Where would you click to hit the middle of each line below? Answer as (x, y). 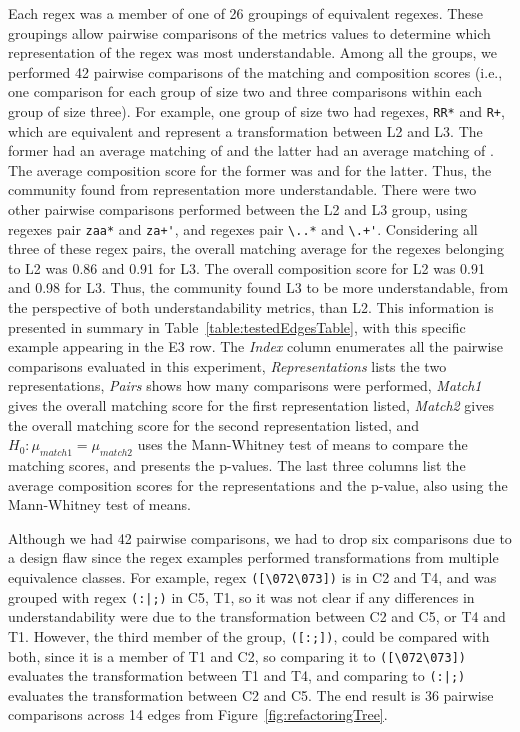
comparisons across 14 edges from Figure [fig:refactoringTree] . (198, 714)
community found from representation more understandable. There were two (242, 189)
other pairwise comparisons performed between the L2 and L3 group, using (238, 209)
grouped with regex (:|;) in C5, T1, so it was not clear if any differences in (241, 596)
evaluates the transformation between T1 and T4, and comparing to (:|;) (237, 675)
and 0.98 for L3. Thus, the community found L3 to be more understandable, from (258, 287)
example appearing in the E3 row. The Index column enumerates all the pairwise (256, 346)
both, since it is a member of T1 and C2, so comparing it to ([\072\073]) (237, 655)
